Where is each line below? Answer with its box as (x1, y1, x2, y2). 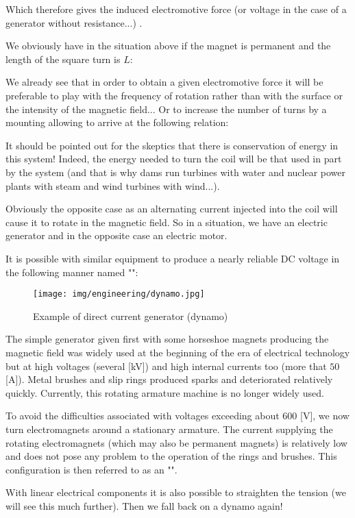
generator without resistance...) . (5, 15, 143, 29)
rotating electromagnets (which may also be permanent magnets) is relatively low (5, 435, 347, 449)
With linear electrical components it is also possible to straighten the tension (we (5, 485, 346, 500)
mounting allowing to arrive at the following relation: (5, 115, 229, 129)
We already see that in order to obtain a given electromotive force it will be (5, 75, 323, 89)
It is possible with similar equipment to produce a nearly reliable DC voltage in (5, 251, 340, 265)
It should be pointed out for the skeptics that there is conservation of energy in (5, 138, 339, 152)
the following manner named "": (5, 264, 138, 279)
